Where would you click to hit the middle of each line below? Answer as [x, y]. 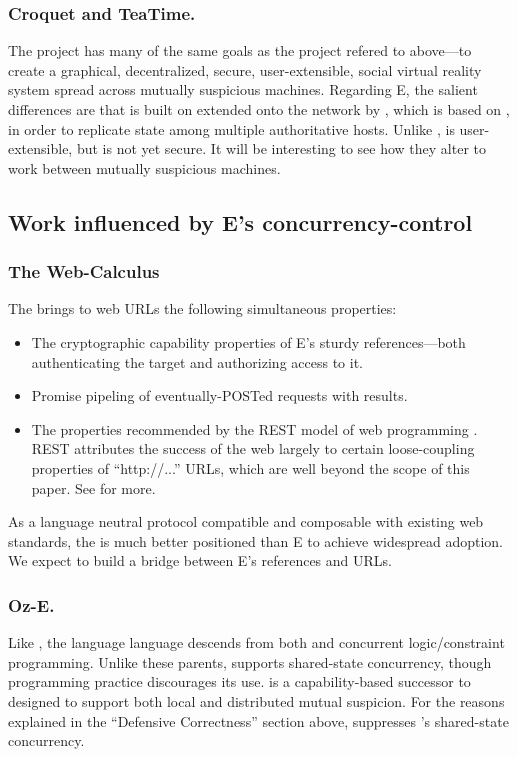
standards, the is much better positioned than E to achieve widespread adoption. [255, 540]
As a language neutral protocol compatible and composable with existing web [246, 521]
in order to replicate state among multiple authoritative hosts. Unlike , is [231, 128]
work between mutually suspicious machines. [144, 167]
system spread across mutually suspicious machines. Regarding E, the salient [243, 89]
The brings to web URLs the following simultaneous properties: [202, 308]
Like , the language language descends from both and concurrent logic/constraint [256, 642]
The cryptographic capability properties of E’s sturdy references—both [248, 341]
